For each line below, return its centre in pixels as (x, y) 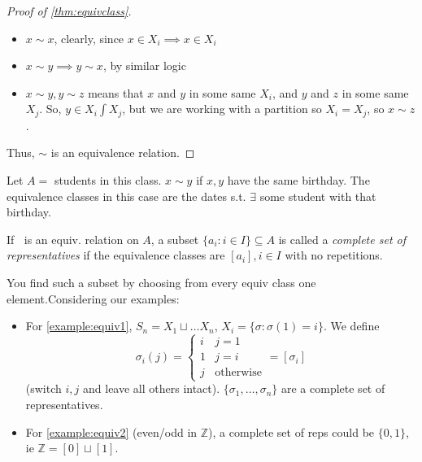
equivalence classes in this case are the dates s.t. (126, 196)
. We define (351, 326)
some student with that (318, 196)
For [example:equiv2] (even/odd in (111, 431)
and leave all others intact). (152, 388)
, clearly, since (89, 38)
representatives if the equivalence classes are (116, 255)
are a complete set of (333, 388)
